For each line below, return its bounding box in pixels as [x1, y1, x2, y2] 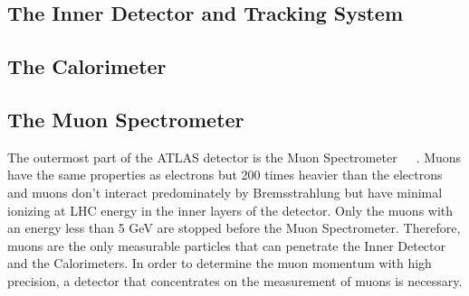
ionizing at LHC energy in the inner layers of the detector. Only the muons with [7, 200, 454, 219]
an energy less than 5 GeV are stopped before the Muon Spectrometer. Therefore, [7, 218, 461, 237]
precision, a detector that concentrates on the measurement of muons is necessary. [7, 271, 463, 290]
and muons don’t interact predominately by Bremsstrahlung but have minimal [7, 182, 443, 201]
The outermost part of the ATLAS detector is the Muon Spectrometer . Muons [7, 147, 462, 166]
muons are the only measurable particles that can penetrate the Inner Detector [7, 236, 446, 254]
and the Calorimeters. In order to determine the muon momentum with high [7, 254, 432, 273]
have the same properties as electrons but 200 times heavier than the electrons [7, 165, 443, 184]
